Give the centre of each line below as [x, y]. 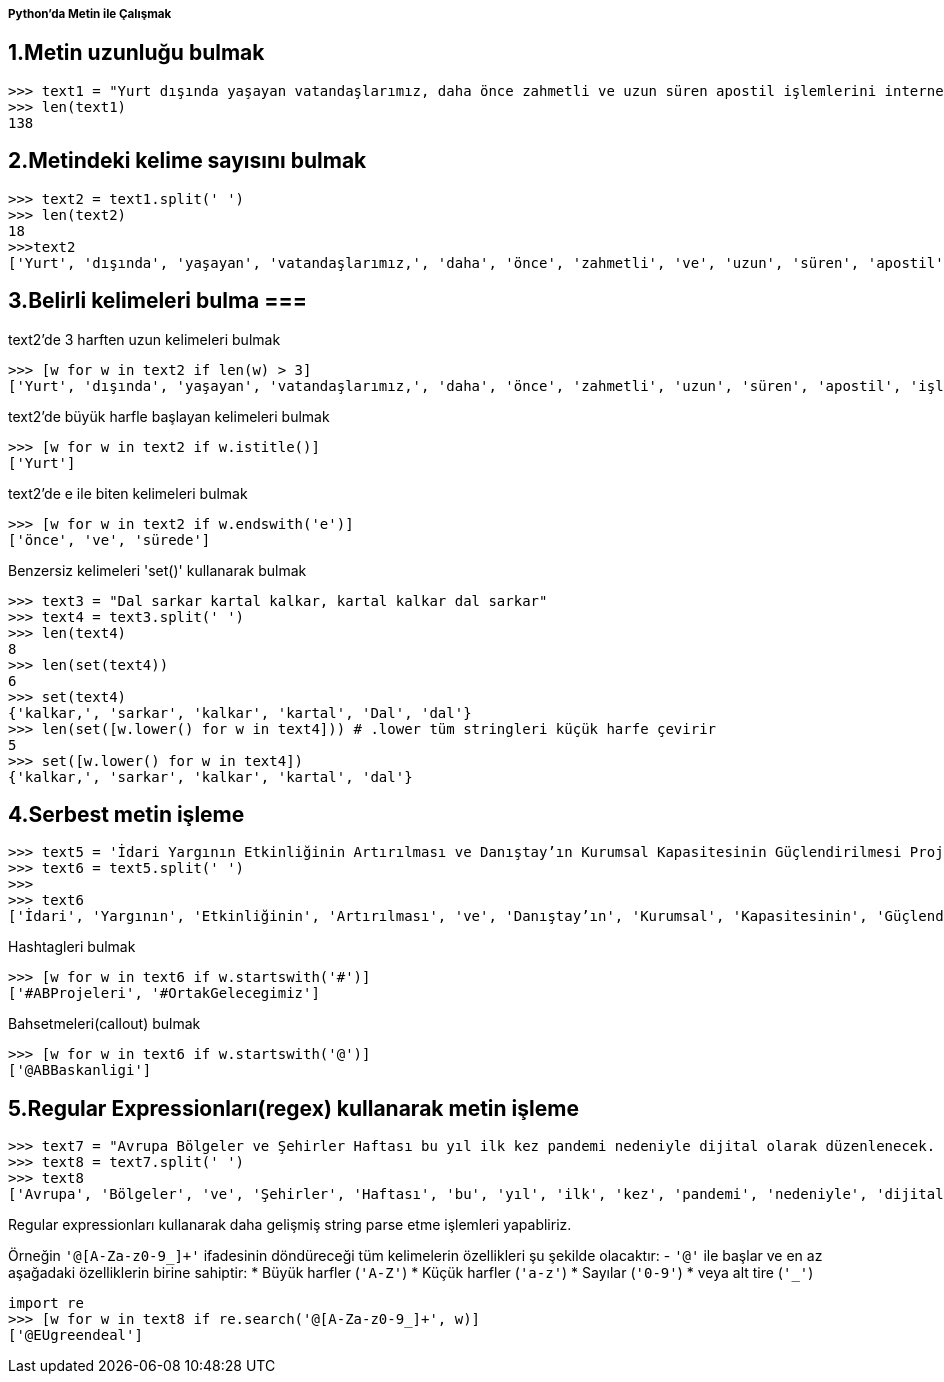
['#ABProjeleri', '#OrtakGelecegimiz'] [164, 993]
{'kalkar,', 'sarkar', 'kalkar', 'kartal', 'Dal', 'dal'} [240, 712]
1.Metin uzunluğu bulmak [136, 53]
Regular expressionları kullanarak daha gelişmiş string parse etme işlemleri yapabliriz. [290, 1225]
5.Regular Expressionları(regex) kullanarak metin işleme [293, 1108]
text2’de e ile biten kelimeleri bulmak [128, 493]
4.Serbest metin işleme [126, 814]
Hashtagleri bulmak [72, 947]
